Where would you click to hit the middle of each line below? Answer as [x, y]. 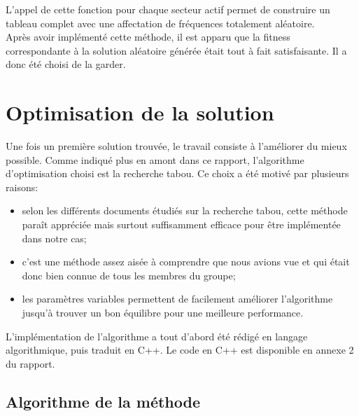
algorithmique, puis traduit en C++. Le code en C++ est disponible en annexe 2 [180, 350]
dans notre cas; [54, 238]
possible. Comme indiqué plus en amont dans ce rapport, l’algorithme [155, 159]
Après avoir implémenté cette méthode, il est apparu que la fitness [148, 37]
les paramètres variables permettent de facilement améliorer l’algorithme [177, 299]
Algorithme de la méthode [103, 401]
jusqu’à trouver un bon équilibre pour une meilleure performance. [163, 313]
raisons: [22, 187]
